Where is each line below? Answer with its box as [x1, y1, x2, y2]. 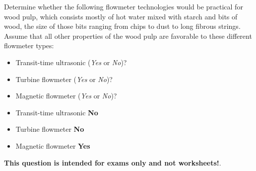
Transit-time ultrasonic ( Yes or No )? [15, 57, 127, 67]
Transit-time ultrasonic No [15, 107, 98, 117]
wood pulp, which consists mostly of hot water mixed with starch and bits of [4, 11, 238, 21]
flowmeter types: [4, 40, 54, 51]
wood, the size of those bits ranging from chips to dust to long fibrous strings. [4, 21, 241, 31]
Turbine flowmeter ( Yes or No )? [15, 74, 113, 84]
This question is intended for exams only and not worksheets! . [4, 157, 221, 168]
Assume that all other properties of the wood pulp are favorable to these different [4, 30, 252, 41]
